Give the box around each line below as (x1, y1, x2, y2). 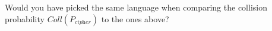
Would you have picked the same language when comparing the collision (5, 1, 267, 13)
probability (5, 12, 45, 25)
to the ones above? (101, 12, 169, 25)
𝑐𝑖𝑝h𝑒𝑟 (75, 19, 91, 26)
